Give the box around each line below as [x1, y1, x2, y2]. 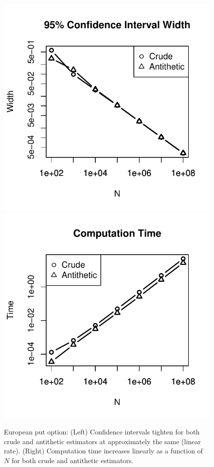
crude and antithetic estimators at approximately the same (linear [4, 436, 201, 446]
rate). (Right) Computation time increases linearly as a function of [4, 446, 203, 456]
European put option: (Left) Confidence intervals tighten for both [4, 427, 200, 437]
